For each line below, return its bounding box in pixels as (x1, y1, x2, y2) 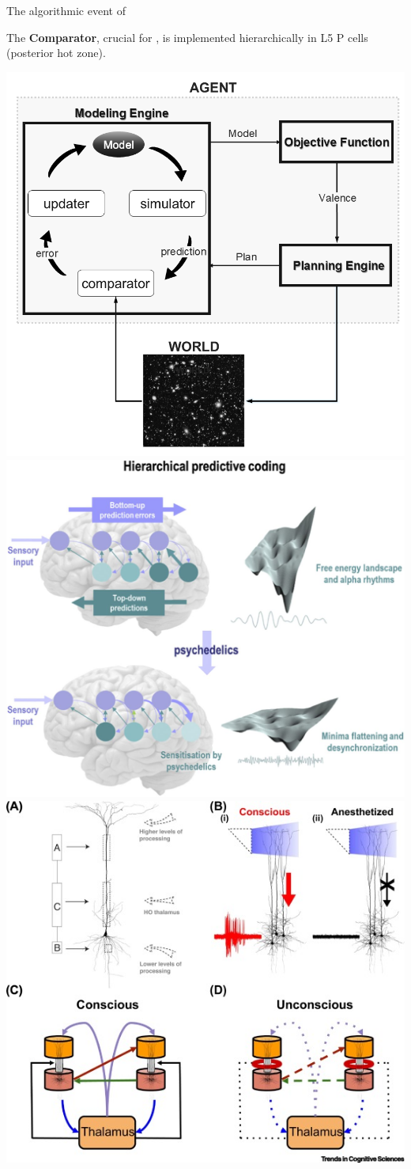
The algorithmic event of (6, 2, 126, 18)
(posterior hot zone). (6, 44, 106, 61)
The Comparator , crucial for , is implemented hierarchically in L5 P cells (6, 28, 368, 45)
